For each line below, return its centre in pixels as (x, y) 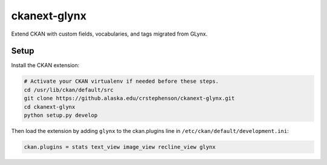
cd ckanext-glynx (50, 107)
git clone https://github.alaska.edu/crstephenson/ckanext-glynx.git (129, 99)
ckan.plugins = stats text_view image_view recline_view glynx (120, 147)
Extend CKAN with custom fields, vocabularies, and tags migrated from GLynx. (109, 34)
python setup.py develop (61, 115)
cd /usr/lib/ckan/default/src (69, 90)
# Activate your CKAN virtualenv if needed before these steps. (121, 81)
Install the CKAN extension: (45, 65)
